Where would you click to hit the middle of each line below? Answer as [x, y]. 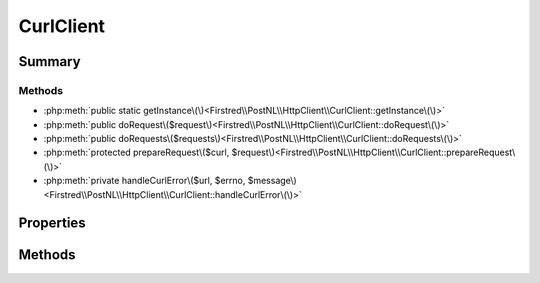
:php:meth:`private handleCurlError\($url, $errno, [144, 181]
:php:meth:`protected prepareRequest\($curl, [136, 152]
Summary [49, 61]
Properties [52, 223]
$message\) [272, 181]
